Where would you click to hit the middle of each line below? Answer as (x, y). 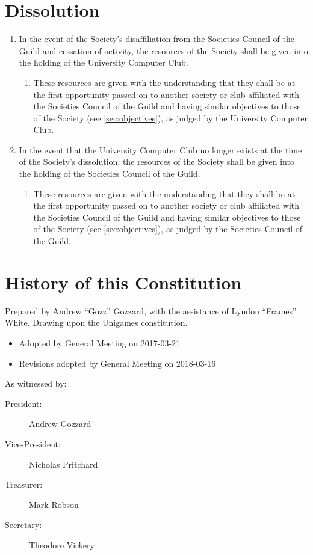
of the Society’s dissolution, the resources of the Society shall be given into (156, 161)
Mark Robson (54, 504)
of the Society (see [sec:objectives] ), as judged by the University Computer (171, 118)
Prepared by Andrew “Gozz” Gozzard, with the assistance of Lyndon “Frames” (151, 311)
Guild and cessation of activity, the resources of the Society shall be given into (163, 50)
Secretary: (23, 525)
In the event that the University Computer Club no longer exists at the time (160, 149)
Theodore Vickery (62, 544)
